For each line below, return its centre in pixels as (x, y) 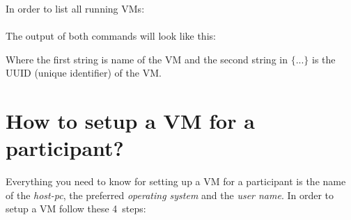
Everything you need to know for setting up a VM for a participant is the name (176, 181)
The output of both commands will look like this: (111, 36)
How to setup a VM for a (130, 121)
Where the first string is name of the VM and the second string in (147, 59)
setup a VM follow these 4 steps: (76, 209)
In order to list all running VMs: (75, 8)
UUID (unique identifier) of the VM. (84, 73)
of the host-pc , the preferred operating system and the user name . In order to (170, 195)
